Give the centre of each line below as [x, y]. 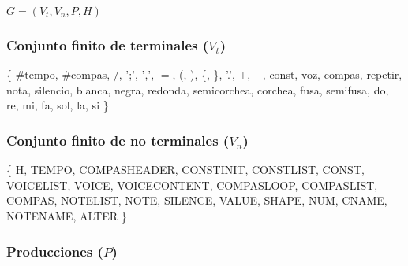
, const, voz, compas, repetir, [332, 74]
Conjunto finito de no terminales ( [118, 140]
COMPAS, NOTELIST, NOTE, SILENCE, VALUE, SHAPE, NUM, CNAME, [197, 200]
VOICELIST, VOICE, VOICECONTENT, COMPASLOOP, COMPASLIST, [192, 185]
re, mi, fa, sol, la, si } [58, 105]
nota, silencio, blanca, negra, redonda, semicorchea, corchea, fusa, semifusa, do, [198, 89]
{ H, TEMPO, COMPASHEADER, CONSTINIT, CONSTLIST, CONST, [185, 170]
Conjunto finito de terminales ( [108, 44]
